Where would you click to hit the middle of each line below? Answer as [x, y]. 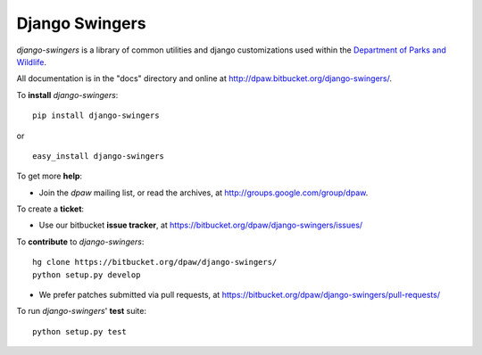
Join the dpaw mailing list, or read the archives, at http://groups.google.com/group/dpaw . [204, 193]
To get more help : [50, 176]
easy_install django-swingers [99, 156]
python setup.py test [79, 331]
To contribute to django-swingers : [80, 242]
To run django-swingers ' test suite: [82, 311]
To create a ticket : [50, 209]
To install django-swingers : [67, 95]
